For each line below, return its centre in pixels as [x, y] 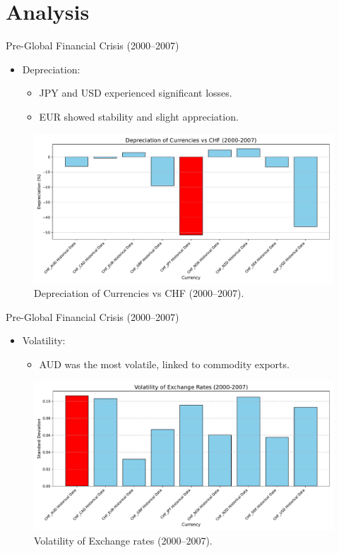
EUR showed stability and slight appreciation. [139, 116]
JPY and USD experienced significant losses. [136, 93]
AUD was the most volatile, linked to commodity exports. [164, 364]
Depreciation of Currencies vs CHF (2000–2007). [139, 293]
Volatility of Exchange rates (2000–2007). [123, 541]
